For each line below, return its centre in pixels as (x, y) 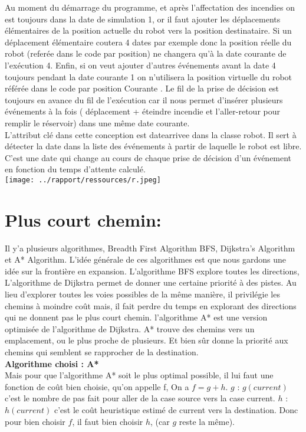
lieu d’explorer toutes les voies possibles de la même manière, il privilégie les (142, 294)
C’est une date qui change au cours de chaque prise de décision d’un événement (148, 157)
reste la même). (207, 421)
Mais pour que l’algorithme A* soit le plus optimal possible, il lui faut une (139, 375)
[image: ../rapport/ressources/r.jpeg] (83, 180)
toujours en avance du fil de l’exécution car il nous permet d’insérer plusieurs (144, 99)
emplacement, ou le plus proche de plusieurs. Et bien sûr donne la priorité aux (147, 340)
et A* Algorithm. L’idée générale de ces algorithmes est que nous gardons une (146, 259)
